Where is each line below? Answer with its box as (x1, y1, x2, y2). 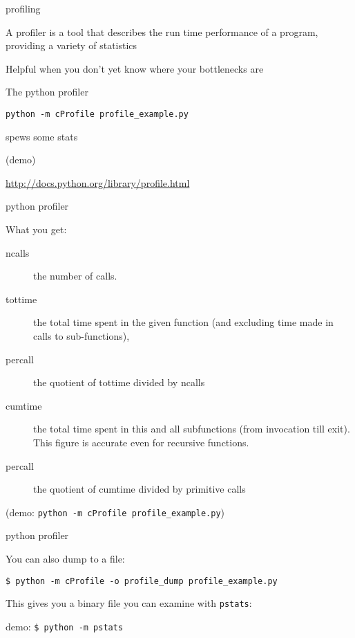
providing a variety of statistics (6, 38, 137, 53)
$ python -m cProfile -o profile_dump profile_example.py (6, 576, 278, 586)
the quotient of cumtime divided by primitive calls (33, 482, 246, 496)
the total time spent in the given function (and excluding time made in (33, 315, 334, 329)
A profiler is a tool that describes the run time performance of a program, (6, 24, 318, 39)
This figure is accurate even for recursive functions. (33, 435, 249, 449)
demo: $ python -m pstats (6, 619, 124, 633)
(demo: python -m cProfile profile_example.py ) (6, 504, 224, 519)
